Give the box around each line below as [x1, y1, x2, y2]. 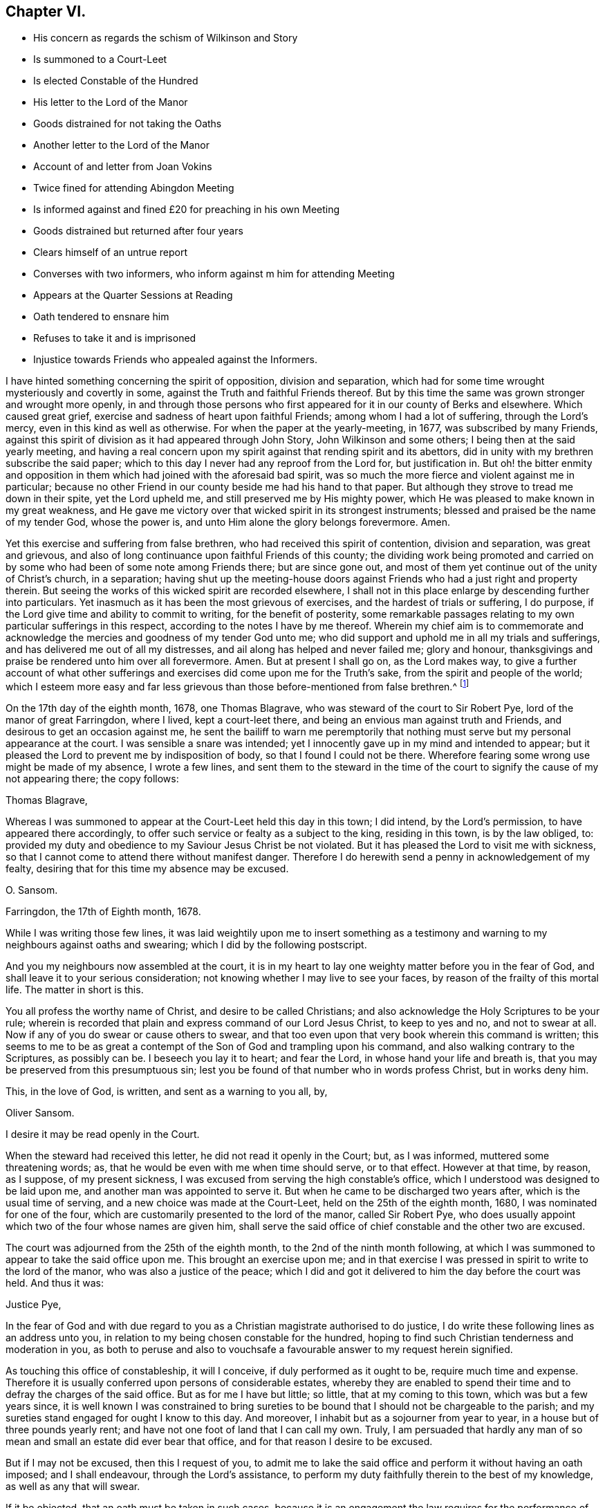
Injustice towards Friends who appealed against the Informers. [33, 353, 317, 366]
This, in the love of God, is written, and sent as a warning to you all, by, [6, 1085, 328, 1098]
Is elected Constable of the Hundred [33, 75, 198, 87]
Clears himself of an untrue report [33, 246, 187, 259]
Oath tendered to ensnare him [33, 311, 169, 323]
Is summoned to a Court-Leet [33, 53, 167, 66]
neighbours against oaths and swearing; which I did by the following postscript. [6, 939, 367, 951]
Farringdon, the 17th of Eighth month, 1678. [6, 905, 201, 918]
